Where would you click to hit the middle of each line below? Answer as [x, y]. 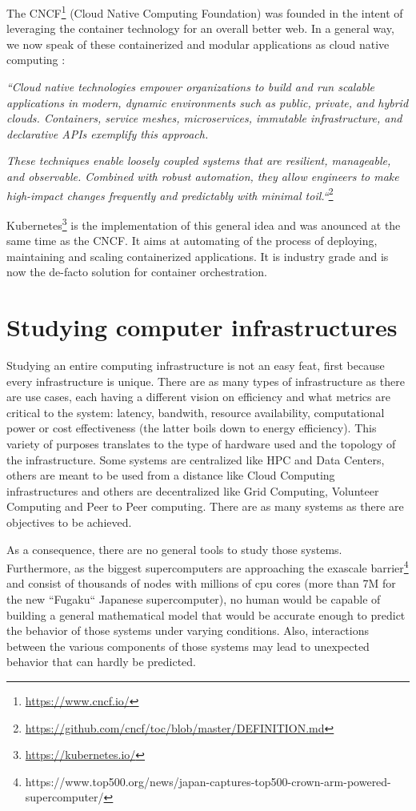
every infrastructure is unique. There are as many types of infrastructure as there [206, 381]
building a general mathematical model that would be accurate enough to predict [206, 614]
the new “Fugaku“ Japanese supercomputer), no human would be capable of [194, 598]
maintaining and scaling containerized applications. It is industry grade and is [198, 256]
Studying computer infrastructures [202, 327]
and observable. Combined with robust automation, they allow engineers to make [203, 176]
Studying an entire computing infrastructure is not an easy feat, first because [196, 365]
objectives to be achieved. [69, 522]
